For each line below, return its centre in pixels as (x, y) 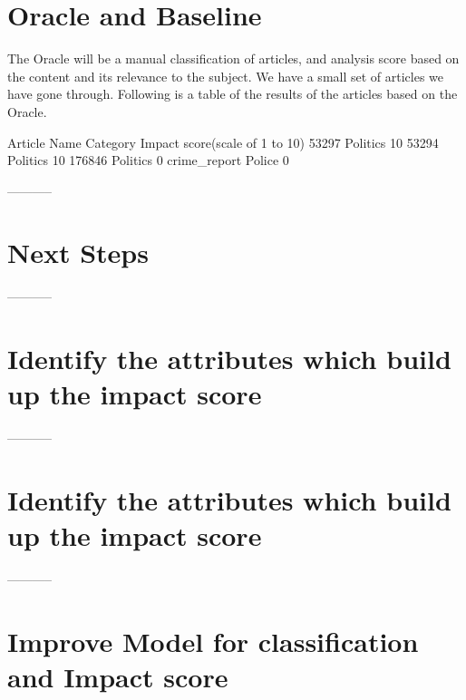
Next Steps (78, 253)
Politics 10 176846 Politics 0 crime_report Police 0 (148, 160)
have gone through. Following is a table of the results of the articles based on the (233, 94)
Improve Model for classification (213, 641)
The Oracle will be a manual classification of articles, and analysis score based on (233, 58)
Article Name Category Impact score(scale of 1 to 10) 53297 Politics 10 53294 (223, 142)
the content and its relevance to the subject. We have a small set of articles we (226, 76)
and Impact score (118, 677)
